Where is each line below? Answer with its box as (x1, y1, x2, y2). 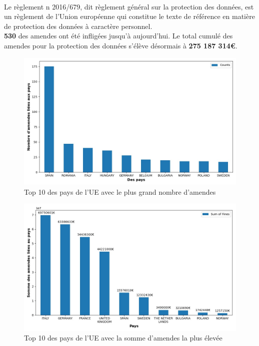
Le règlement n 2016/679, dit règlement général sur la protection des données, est (4, 1, 254, 11)
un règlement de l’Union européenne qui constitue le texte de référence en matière (4, 11, 255, 21)
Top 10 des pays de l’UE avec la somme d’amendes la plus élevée (24, 333, 222, 343)
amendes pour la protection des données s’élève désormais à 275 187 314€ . (4, 40, 237, 50)
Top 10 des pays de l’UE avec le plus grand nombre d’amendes (24, 186, 216, 197)
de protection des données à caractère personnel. (4, 20, 152, 31)
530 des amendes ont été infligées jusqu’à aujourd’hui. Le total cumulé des (4, 30, 233, 41)
